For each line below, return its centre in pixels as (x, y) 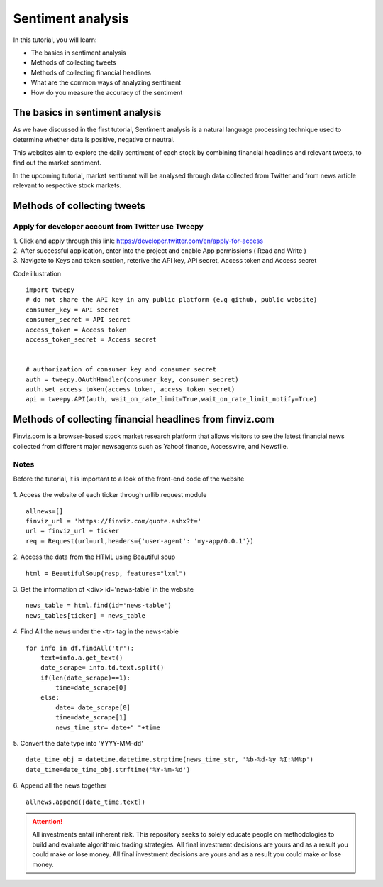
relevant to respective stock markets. (67, 185)
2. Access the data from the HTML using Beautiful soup (94, 557)
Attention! (48, 821)
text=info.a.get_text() (82, 658)
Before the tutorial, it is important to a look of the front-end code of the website (129, 479)
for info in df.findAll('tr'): (80, 648)
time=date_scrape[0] (91, 688)
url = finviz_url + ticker (73, 531)
